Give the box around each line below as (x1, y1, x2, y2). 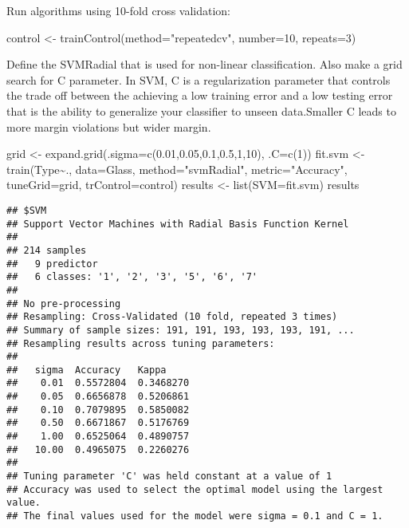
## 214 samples (6, 244, 87, 256)
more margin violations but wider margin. (6, 118, 211, 135)
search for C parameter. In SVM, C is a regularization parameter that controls (6, 71, 391, 88)
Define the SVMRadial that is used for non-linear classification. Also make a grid (6, 56, 403, 73)
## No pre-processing (6, 297, 121, 309)
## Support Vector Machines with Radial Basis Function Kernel (6, 218, 349, 230)
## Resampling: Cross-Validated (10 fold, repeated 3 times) (6, 311, 338, 323)
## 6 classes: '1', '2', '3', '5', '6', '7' (6, 271, 258, 283)
